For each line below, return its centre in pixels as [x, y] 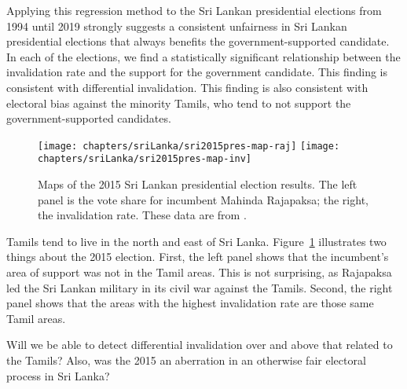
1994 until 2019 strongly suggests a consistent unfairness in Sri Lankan [177, 26]
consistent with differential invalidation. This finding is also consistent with [187, 87]
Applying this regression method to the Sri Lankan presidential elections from [194, 10]
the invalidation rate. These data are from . [142, 215]
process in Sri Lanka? [58, 375]
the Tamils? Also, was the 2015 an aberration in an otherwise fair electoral [186, 360]
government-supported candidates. [89, 118]
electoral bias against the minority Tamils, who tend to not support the [179, 103]
